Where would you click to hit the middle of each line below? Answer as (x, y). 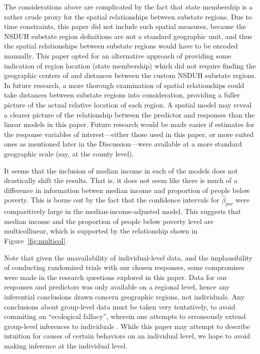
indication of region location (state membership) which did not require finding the (130, 65)
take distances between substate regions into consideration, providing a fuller (122, 95)
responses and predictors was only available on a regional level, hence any (117, 287)
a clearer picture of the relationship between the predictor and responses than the (129, 114)
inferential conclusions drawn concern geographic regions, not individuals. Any (124, 297)
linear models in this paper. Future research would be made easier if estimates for (129, 124)
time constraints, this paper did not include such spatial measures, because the (125, 26)
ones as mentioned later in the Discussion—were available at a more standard (123, 144)
